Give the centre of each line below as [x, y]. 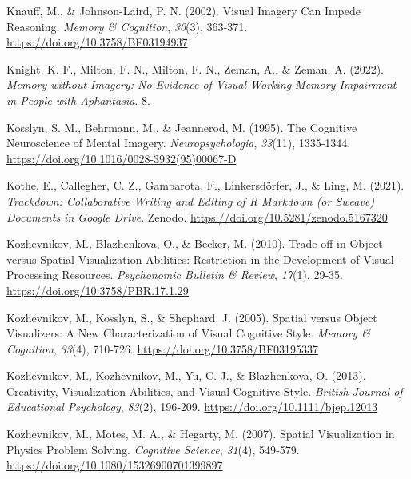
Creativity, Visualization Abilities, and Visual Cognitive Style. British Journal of [205, 391]
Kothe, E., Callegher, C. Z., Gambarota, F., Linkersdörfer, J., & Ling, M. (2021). [205, 185]
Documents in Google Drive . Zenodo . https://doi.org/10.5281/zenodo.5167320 [197, 216]
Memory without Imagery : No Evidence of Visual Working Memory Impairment [202, 84]
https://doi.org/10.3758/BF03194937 [97, 42]
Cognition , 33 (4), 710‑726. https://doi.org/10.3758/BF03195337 [163, 348]
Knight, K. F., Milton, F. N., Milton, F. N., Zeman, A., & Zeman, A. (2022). [195, 68]
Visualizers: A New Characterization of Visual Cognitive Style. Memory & [188, 333]
